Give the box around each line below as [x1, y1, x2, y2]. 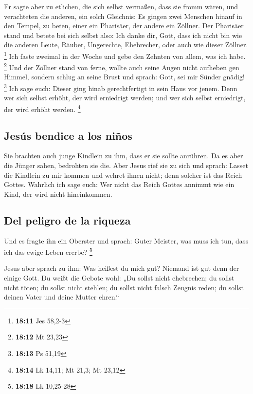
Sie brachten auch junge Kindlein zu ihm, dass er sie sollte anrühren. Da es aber [4, 150, 243, 161]
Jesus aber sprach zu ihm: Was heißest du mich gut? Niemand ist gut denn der [4, 263, 239, 273]
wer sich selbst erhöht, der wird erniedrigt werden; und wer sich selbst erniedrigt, [4, 93, 246, 103]
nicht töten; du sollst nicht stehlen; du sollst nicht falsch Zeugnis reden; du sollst [4, 282, 244, 292]
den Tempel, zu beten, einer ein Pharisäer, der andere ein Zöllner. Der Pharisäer [4, 20, 244, 31]
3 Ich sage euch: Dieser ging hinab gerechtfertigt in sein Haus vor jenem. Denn [4, 82, 237, 93]
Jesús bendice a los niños [4, 128, 132, 143]
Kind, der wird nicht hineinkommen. [4, 188, 112, 199]
